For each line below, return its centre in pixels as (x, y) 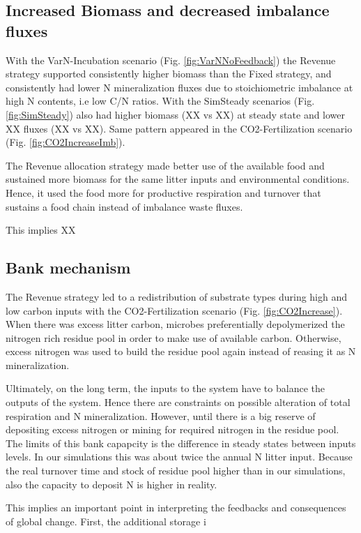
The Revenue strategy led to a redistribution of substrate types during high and (177, 296)
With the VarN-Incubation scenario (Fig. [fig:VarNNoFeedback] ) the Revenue (171, 60)
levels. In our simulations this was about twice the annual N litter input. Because (179, 457)
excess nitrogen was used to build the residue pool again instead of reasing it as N (181, 351)
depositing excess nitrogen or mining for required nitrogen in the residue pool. (172, 429)
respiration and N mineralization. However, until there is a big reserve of (161, 415)
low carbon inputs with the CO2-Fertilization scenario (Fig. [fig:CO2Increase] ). (174, 310)
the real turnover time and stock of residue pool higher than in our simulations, (176, 471)
